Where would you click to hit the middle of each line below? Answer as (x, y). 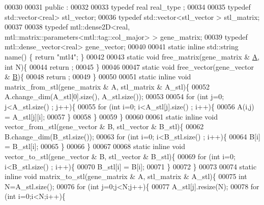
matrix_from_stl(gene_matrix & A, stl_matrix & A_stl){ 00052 (107, 86)
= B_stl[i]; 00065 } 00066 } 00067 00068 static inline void (95, 146)
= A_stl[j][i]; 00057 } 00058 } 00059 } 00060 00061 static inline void (111, 116)
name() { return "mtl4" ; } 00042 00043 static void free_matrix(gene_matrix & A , (132, 56)
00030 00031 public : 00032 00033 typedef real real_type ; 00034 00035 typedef (128, 7)
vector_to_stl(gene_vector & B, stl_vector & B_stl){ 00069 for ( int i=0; (120, 156)
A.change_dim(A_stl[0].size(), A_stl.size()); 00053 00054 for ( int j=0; (114, 96)
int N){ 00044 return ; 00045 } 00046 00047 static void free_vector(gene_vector (129, 66)
